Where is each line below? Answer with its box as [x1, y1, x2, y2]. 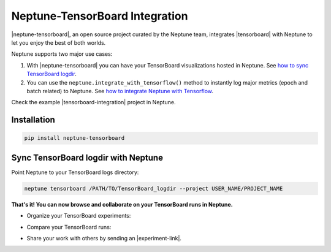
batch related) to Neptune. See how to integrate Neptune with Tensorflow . [26, 87, 214, 94]
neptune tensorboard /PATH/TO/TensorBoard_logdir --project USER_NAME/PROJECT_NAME [24, 185, 283, 192]
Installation [11, 115, 55, 125]
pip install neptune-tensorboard [24, 135, 125, 142]
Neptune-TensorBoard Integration [11, 9, 188, 23]
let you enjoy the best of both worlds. [11, 39, 106, 46]
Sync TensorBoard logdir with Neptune [11, 152, 164, 162]
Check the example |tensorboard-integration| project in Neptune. [11, 99, 176, 106]
